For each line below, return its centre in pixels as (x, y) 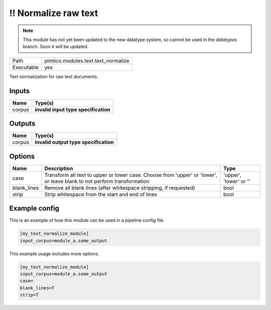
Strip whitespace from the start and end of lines (101, 194)
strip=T (29, 295)
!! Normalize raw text (54, 13)
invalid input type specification (72, 109)
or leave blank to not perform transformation (97, 181)
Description (59, 168)
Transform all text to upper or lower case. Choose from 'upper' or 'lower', (131, 175)
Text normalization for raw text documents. (54, 76)
